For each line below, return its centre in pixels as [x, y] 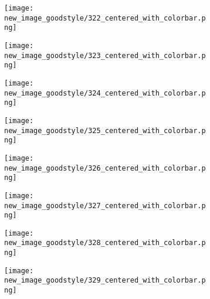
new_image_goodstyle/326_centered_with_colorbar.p [105, 168]
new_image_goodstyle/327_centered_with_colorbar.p [105, 205]
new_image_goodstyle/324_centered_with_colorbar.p [105, 93]
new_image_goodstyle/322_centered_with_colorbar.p [105, 18]
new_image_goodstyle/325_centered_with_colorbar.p [105, 130]
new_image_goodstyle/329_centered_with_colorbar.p [105, 281]
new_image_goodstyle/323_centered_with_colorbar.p [105, 55]
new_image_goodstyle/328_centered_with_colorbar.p [105, 243]
